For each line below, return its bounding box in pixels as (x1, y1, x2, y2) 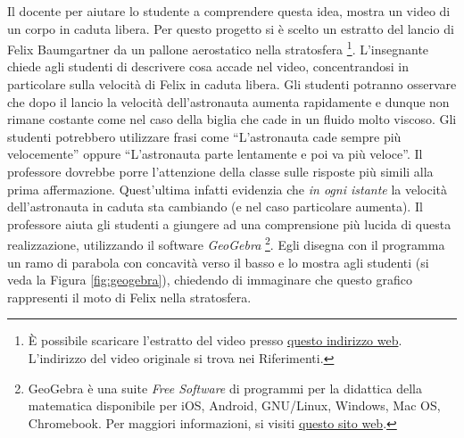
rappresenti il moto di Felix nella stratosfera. (7, 287, 252, 306)
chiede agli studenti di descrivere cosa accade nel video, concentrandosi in (7, 57, 409, 76)
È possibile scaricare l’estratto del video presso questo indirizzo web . (28, 331, 402, 350)
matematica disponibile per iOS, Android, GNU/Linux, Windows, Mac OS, (28, 396, 441, 415)
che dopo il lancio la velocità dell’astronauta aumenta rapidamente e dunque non (7, 92, 450, 111)
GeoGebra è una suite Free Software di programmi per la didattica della (28, 378, 422, 397)
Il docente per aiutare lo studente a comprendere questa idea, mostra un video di (7, 2, 451, 20)
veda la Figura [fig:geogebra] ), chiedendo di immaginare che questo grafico (7, 270, 412, 289)
